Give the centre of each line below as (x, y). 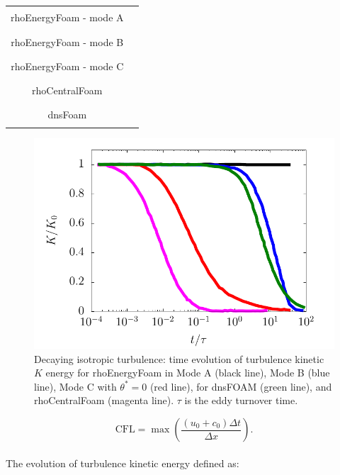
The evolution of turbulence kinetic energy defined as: (123, 463)
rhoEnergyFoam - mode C (67, 66)
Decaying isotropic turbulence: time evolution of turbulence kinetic (179, 358)
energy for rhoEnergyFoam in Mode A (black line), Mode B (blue (188, 373)
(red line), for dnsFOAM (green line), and (241, 386)
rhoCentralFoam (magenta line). (104, 400)
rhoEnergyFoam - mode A (67, 17)
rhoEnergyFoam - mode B (67, 41)
